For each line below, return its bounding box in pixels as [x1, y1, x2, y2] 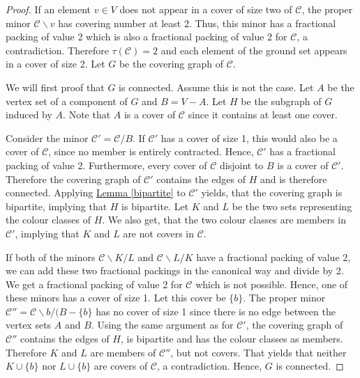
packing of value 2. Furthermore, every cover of [6, 157, 207, 172]
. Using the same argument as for [91, 317, 234, 332]
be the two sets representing [232, 198, 352, 213]
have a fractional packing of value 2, [196, 249, 351, 264]
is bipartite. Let [121, 198, 189, 213]
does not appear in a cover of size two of [119, 2, 292, 16]
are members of [90, 345, 156, 359]
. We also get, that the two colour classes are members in [102, 212, 346, 227]
